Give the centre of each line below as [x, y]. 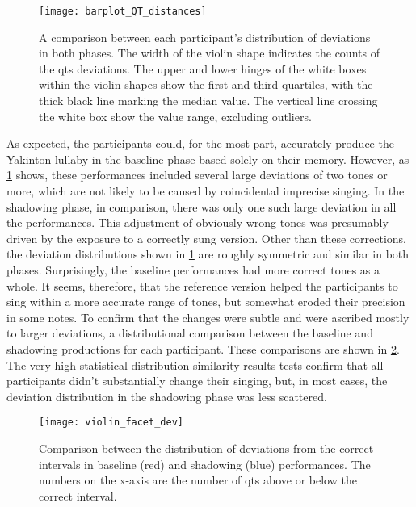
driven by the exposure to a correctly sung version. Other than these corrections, [206, 238]
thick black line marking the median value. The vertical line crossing [208, 101]
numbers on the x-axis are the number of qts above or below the [198, 480]
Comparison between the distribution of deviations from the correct [206, 448]
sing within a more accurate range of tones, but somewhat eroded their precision [206, 302]
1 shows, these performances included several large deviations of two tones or [197, 175]
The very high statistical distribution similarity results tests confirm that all [195, 365]
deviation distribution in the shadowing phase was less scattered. [167, 396]
